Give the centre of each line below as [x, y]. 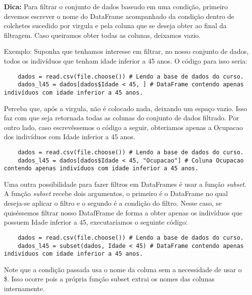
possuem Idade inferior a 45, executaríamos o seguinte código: [96, 222]
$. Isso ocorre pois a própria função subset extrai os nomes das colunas [109, 279]
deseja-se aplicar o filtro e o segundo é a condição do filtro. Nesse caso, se [113, 203]
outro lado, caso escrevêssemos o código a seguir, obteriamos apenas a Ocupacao [124, 127]
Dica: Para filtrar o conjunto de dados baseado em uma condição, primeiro [116, 6]
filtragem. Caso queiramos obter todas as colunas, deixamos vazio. [102, 35]
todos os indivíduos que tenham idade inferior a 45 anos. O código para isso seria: [126, 60]
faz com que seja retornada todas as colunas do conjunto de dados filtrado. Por [122, 118]
